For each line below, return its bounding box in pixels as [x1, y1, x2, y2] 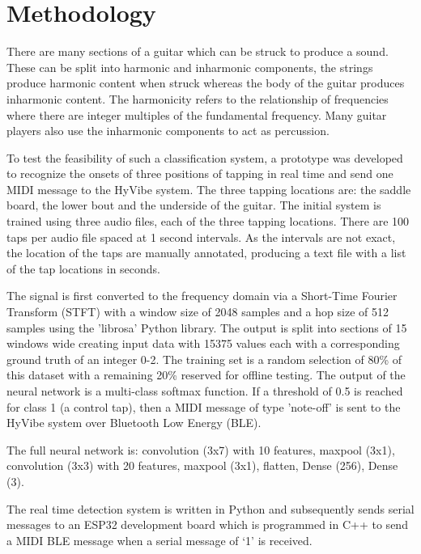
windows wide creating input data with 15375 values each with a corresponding [6, 335, 400, 352]
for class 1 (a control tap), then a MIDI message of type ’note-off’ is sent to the [6, 398, 401, 415]
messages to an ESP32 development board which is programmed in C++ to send [6, 516, 408, 533]
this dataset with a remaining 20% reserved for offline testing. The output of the [6, 366, 406, 383]
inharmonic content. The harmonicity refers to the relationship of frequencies [6, 90, 389, 107]
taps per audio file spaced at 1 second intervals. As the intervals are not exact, [6, 228, 396, 245]
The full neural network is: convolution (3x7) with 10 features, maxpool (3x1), [6, 441, 395, 458]
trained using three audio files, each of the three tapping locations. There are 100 [6, 213, 410, 230]
